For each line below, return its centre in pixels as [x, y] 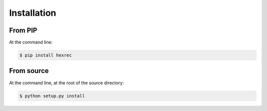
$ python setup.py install [52, 96]
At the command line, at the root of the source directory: [67, 83]
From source [29, 71]
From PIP [23, 30]
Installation [33, 13]
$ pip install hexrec [46, 55]
